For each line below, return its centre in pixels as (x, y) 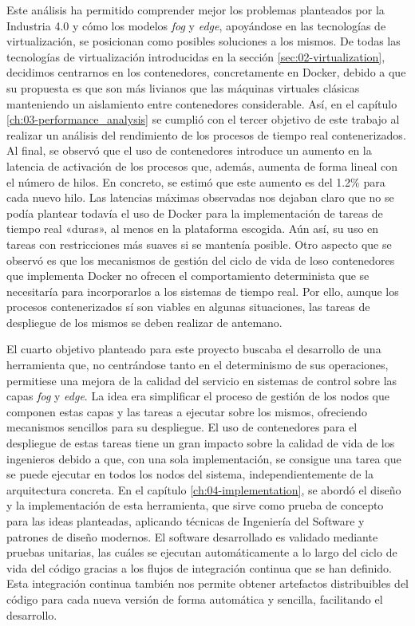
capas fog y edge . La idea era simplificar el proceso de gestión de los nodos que (198, 396)
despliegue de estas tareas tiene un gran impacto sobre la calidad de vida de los (201, 443)
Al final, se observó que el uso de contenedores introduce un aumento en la (189, 150)
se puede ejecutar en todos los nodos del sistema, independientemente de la (190, 474)
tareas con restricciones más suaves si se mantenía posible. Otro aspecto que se (199, 244)
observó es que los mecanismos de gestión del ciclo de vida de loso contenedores (201, 260)
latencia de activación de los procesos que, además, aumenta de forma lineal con (202, 165)
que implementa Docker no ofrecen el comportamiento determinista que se (188, 276)
